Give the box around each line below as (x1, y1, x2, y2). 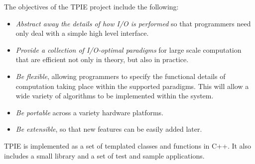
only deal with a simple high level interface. (15, 28, 149, 38)
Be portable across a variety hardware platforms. (15, 107, 164, 117)
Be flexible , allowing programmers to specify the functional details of (15, 71, 226, 81)
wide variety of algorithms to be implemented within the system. (15, 90, 214, 101)
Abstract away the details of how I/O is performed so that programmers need (15, 18, 251, 28)
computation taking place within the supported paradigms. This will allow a (15, 81, 249, 91)
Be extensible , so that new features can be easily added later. (15, 124, 202, 134)
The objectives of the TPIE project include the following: (4, 1, 179, 11)
